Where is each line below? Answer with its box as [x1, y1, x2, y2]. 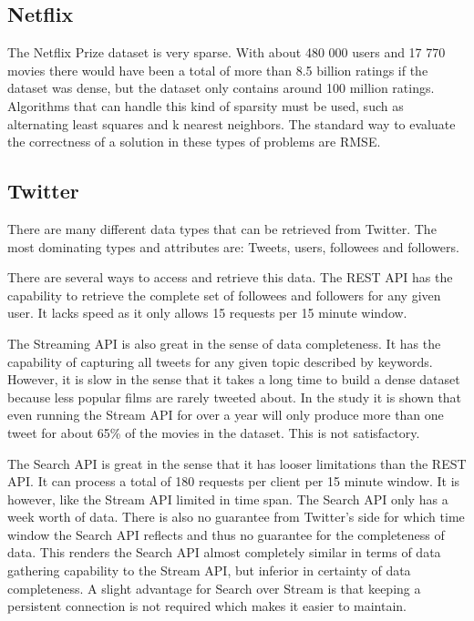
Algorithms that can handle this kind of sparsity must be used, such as [7, 96, 404, 115]
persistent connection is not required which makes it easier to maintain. [7, 596, 407, 616]
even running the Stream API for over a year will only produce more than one [7, 405, 444, 424]
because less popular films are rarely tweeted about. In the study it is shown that [7, 387, 462, 406]
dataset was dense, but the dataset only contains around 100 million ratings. [7, 78, 435, 97]
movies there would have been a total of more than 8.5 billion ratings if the [7, 60, 428, 79]
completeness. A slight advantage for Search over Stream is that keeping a [7, 578, 421, 597]
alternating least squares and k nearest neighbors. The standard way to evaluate [7, 114, 456, 133]
